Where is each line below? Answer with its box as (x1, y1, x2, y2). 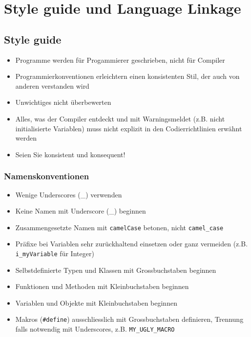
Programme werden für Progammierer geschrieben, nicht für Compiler (15, 54, 225, 65)
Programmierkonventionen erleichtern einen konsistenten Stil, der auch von (15, 71, 240, 81)
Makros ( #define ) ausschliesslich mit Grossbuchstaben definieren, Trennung (15, 314, 244, 324)
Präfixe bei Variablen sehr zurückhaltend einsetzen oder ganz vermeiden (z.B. (15, 239, 248, 249)
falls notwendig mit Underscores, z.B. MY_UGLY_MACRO (15, 324, 175, 334)
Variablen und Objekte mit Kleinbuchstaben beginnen (15, 297, 177, 308)
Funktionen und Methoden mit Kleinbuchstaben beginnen (15, 281, 189, 291)
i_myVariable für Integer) (15, 248, 94, 258)
